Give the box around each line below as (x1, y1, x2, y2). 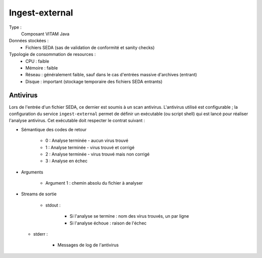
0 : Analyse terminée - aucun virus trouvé (45, 138, 129, 143)
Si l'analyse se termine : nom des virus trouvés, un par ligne (69, 213, 189, 219)
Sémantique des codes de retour (21, 126, 87, 132)
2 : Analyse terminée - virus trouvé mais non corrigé (45, 151, 150, 157)
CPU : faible (25, 58, 49, 64)
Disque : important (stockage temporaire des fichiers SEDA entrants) (25, 78, 163, 85)
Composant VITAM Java (21, 31, 70, 36)
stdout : (45, 202, 61, 208)
